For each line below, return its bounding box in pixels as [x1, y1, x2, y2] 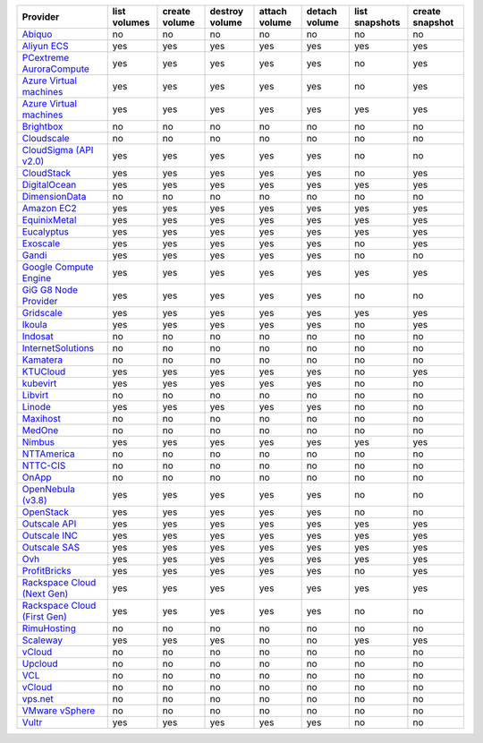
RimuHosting [21, 622, 76, 635]
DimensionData [21, 191, 87, 202]
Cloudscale [21, 132, 71, 144]
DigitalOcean [21, 179, 77, 191]
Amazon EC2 [21, 202, 77, 214]
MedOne [21, 424, 59, 436]
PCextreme [21, 52, 70, 64]
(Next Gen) [21, 587, 69, 600]
